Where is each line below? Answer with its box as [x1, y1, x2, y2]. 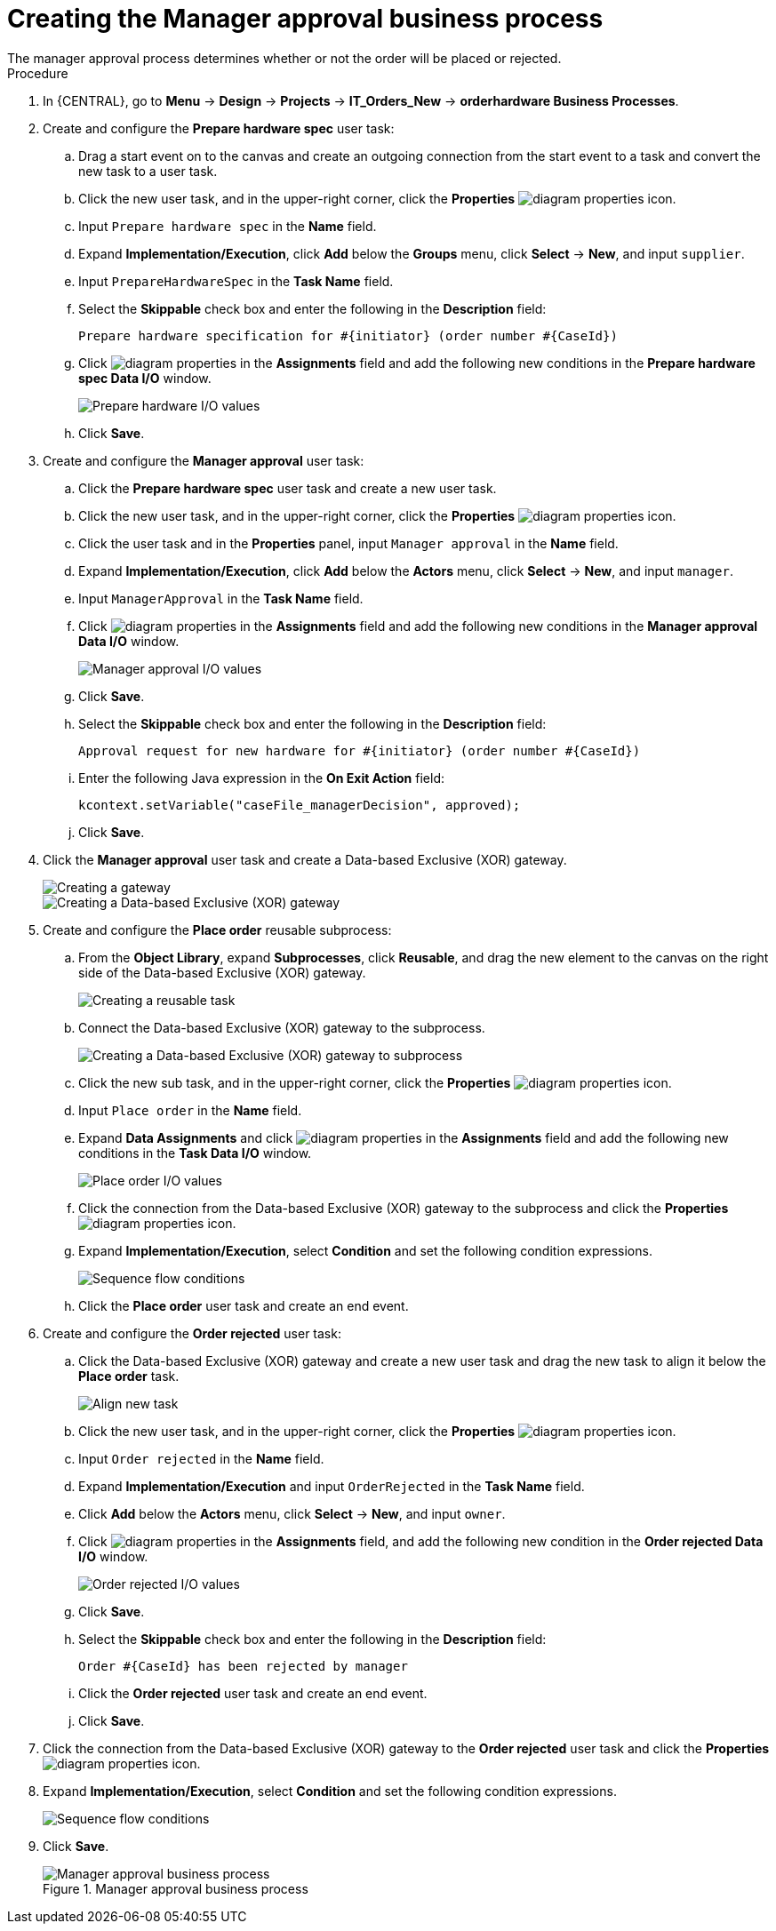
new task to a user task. [78, 163, 218, 179]
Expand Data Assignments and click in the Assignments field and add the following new [78, 1129, 729, 1145]
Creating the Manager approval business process [7, 4, 604, 34]
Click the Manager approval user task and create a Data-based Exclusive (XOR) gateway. [43, 851, 567, 867]
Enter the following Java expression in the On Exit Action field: [78, 770, 444, 786]
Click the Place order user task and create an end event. [78, 1297, 409, 1313]
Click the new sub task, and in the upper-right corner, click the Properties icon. [78, 1074, 672, 1090]
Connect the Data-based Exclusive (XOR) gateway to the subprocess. [78, 1019, 485, 1035]
